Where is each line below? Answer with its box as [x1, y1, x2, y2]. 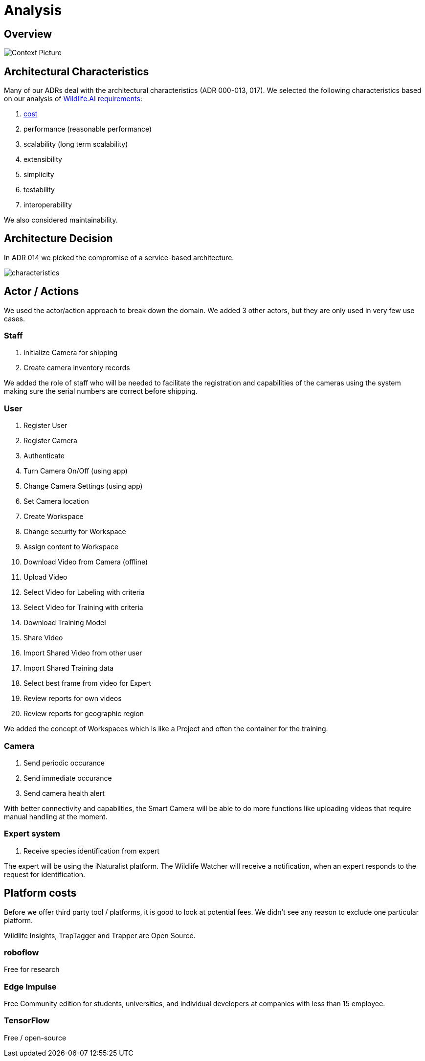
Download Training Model [23, 618, 106, 627]
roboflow [4, 947, 39, 957]
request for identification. [4, 870, 86, 879]
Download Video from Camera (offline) [23, 558, 148, 566]
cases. [4, 314, 25, 323]
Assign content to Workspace [23, 542, 119, 551]
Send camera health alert [23, 789, 105, 797]
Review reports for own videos [23, 694, 122, 703]
